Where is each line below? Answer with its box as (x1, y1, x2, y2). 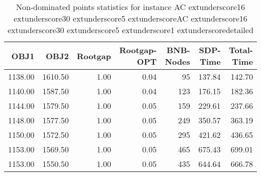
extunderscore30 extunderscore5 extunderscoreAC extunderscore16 (14, 13, 247, 24)
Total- (229, 44, 253, 56)
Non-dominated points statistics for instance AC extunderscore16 (16, 1, 245, 13)
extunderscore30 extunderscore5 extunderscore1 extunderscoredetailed (8, 24, 253, 36)
